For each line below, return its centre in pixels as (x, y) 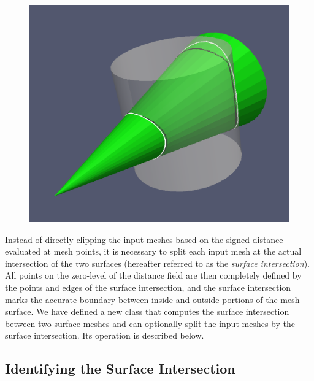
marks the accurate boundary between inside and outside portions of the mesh (152, 299)
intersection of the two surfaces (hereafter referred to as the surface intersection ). (157, 263)
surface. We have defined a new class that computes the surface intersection (147, 311)
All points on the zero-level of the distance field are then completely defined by (153, 275)
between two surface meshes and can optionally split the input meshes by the (150, 323)
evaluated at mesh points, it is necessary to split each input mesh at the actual (153, 251)
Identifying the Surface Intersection (120, 368)
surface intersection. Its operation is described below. (105, 335)
